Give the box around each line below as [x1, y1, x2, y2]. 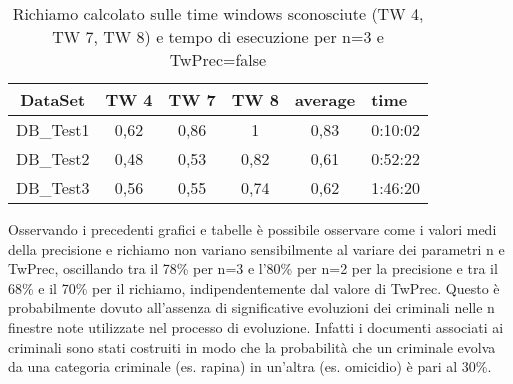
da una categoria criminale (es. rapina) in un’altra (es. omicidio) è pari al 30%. [8, 356, 492, 377]
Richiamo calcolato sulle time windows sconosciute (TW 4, [12, 2, 424, 25]
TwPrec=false [169, 48, 267, 71]
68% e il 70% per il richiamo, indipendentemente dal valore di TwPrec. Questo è [8, 277, 500, 298]
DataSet [20, 88, 86, 111]
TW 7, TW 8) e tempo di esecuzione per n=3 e [52, 25, 384, 48]
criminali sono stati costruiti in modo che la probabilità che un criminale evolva [8, 336, 496, 357]
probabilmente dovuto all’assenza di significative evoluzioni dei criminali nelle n [8, 297, 495, 318]
